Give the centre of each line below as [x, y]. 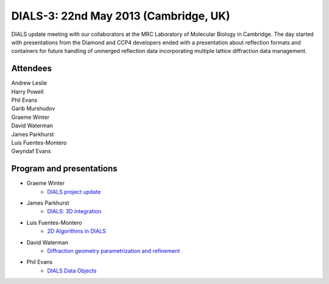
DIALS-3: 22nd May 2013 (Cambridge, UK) [121, 16]
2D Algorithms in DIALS [76, 231]
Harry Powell [27, 91]
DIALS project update [74, 191]
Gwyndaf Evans [31, 151]
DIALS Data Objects [72, 271]
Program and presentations [65, 169]
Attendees [31, 69]
